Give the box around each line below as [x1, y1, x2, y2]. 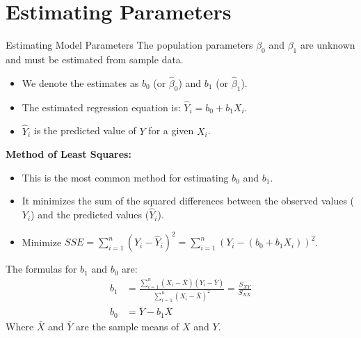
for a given [148, 123, 194, 138]
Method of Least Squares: [6, 147, 131, 161]
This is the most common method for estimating [22, 170, 229, 184]
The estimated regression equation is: [22, 99, 181, 114]
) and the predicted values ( [31, 207, 150, 222]
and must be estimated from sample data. [6, 51, 184, 66]
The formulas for [6, 261, 77, 276]
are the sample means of [76, 319, 179, 333]
